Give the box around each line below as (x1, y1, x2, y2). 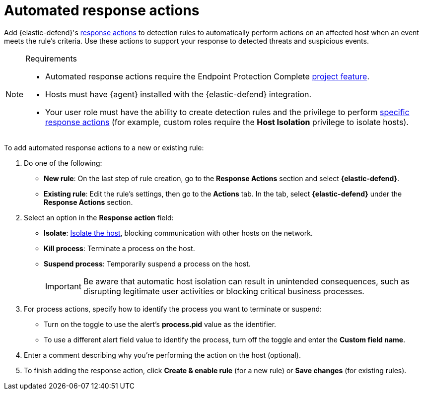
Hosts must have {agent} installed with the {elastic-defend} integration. (45, 89, 312, 99)
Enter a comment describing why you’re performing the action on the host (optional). (24, 350, 301, 359)
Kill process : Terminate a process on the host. (44, 244, 195, 253)
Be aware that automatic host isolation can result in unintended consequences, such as (83, 276, 410, 286)
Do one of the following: (24, 158, 102, 167)
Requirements (25, 53, 77, 64)
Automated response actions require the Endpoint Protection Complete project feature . (45, 71, 369, 81)
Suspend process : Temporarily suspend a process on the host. (44, 259, 251, 268)
